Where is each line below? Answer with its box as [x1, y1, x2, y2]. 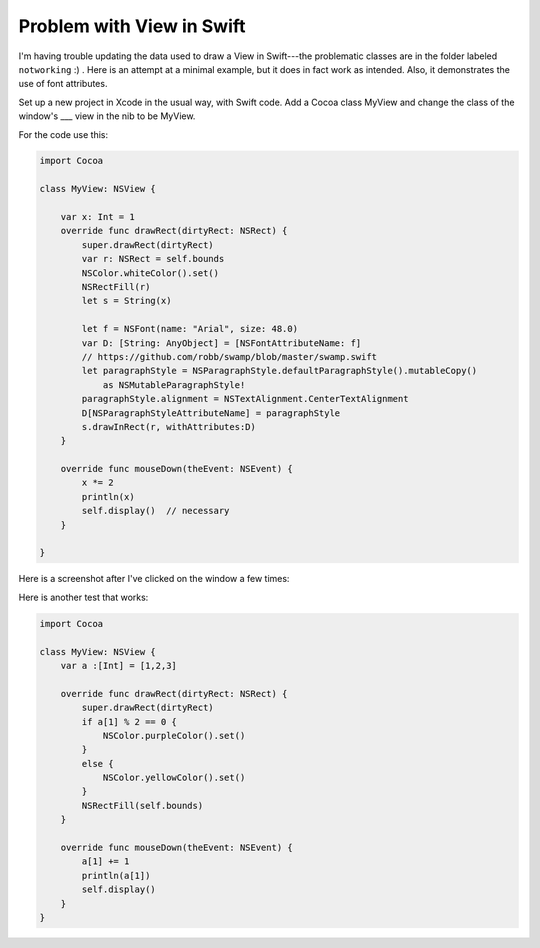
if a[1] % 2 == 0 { [81, 716, 177, 727]
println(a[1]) [81, 870, 151, 881]
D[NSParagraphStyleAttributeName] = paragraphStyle [81, 407, 341, 419]
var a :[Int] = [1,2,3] [60, 660, 177, 671]
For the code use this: [18, 128, 109, 140]
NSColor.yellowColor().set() [102, 772, 246, 784]
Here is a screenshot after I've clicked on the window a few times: [18, 573, 290, 585]
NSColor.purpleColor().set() [102, 730, 246, 741]
